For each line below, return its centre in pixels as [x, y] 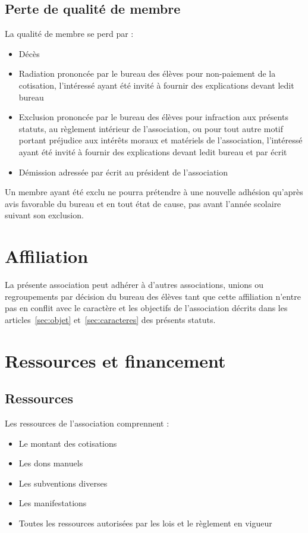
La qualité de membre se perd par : [69, 34]
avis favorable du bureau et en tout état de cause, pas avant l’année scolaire [143, 203]
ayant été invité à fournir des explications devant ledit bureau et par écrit [153, 151]
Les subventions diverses [63, 483]
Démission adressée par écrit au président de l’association [123, 172]
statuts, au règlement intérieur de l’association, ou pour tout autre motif [151, 128]
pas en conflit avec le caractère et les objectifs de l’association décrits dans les [146, 308]
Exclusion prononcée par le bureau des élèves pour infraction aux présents [153, 117]
